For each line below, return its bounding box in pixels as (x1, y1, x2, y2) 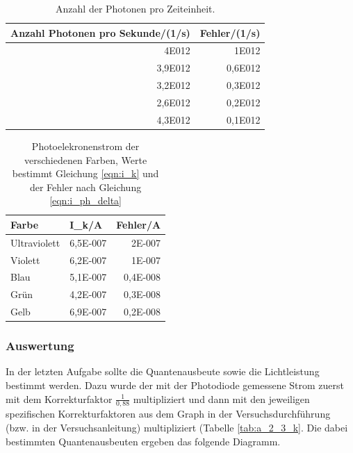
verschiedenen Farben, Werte (24, 152, 147, 167)
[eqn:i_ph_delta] (49, 193, 122, 208)
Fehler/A (116, 217, 161, 231)
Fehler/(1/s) (199, 25, 261, 40)
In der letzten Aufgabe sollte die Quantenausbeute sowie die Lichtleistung (6, 364, 320, 379)
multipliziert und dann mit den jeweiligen (133, 391, 310, 406)
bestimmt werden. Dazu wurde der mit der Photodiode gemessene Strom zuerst (6, 378, 345, 392)
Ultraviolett (10, 235, 60, 249)
